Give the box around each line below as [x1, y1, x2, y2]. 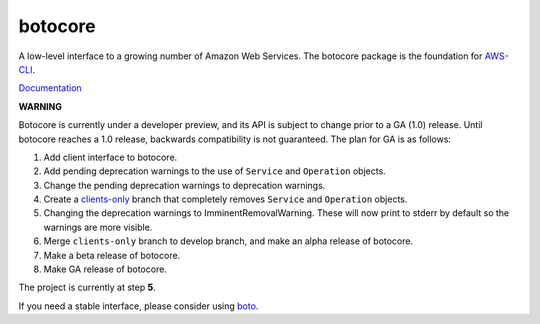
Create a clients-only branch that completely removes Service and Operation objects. [43, 193, 408, 205]
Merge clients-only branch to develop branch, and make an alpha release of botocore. [43, 235, 414, 247]
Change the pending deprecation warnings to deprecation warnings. [43, 179, 326, 191]
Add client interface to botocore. [43, 151, 178, 163]
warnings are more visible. [43, 221, 153, 233]
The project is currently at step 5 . [18, 281, 156, 294]
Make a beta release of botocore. [43, 249, 181, 261]
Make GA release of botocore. [43, 263, 167, 275]
